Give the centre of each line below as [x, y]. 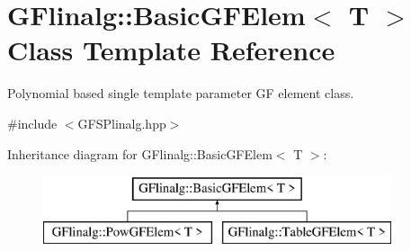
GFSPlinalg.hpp [122, 123]
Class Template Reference [171, 50]
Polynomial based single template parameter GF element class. [181, 93]
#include [32, 123]
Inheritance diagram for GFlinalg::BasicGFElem [140, 153]
